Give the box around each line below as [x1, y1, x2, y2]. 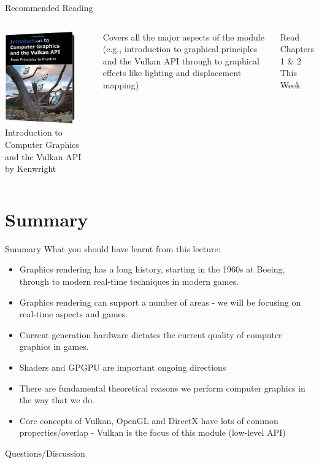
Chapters [280, 42, 314, 55]
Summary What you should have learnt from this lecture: [5, 242, 221, 255]
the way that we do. [19, 393, 94, 406]
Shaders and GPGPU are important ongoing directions [19, 361, 226, 374]
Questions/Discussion [5, 446, 85, 459]
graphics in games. [19, 340, 89, 353]
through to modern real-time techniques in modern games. [19, 275, 239, 288]
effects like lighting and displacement [102, 66, 242, 79]
